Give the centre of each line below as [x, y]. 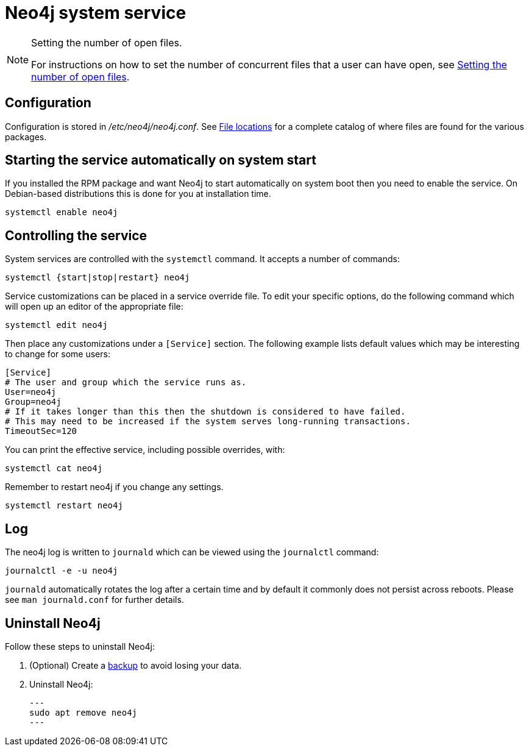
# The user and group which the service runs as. [126, 383]
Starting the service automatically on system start [161, 160]
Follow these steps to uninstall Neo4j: [80, 646]
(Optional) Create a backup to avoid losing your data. [136, 665]
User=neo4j [31, 392]
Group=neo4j [33, 402]
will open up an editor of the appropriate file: [94, 307]
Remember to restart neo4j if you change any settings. [114, 487]
